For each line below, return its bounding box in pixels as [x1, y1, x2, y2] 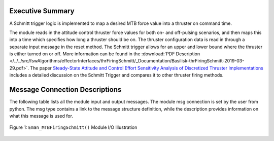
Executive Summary [9, 7, 75, 15]
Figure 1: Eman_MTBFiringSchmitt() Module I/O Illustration [9, 124, 138, 130]
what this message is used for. [9, 113, 74, 119]
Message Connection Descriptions [9, 85, 122, 94]
